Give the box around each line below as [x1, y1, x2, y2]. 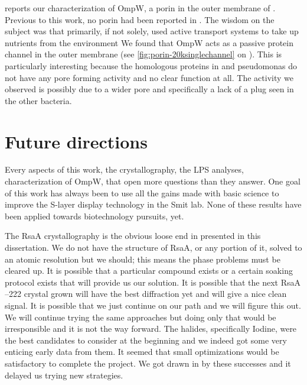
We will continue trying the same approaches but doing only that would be [5, 310, 276, 323]
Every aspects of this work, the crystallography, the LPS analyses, [5, 163, 244, 176]
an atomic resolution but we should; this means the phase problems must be [5, 253, 280, 265]
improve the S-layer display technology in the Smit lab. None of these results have [5, 198, 302, 211]
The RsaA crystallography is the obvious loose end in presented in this [5, 229, 261, 242]
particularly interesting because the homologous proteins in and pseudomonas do [5, 59, 297, 72]
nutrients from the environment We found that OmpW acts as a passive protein [5, 36, 293, 48]
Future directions [5, 129, 148, 153]
